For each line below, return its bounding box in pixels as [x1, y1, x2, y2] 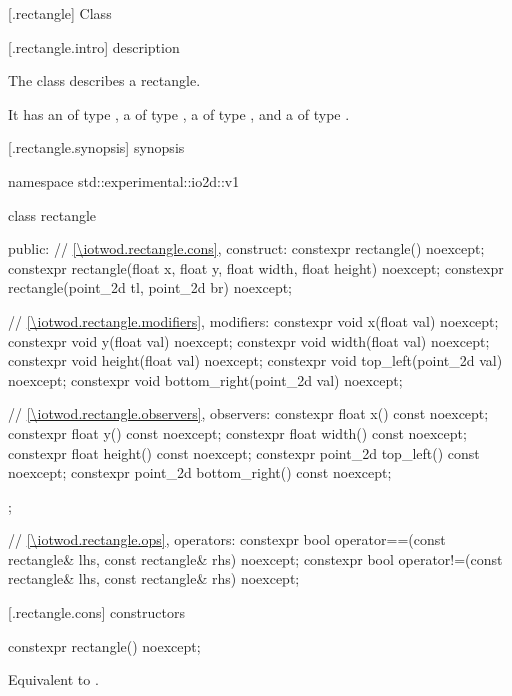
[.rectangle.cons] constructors [8, 602, 185, 623]
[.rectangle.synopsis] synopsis [8, 137, 185, 158]
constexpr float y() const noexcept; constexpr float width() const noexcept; [8, 422, 467, 443]
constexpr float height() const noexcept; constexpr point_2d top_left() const [8, 442, 480, 463]
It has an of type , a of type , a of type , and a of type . [8, 103, 350, 124]
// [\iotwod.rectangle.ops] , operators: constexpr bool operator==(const [8, 529, 446, 550]
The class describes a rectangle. [8, 70, 201, 91]
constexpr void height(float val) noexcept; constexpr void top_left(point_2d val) [8, 350, 503, 371]
